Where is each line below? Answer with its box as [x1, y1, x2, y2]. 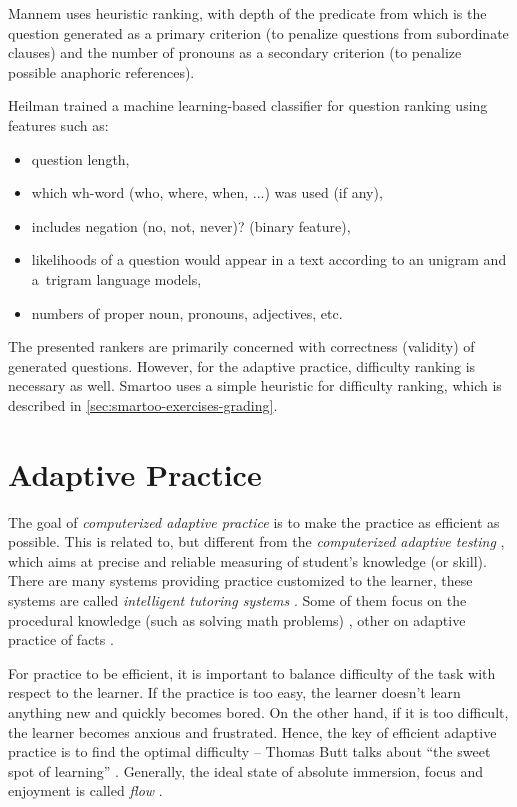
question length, [31, 148, 130, 169]
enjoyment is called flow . [8, 780, 163, 801]
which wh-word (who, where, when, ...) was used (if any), [31, 182, 383, 203]
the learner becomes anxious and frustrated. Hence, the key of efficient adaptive [8, 721, 497, 742]
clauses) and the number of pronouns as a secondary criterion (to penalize [8, 42, 462, 63]
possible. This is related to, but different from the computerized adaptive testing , [8, 531, 505, 552]
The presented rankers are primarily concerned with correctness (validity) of [8, 336, 475, 357]
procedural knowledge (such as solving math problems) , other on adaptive [8, 609, 466, 630]
